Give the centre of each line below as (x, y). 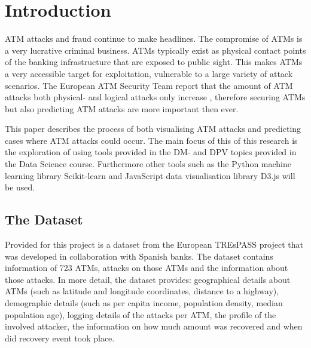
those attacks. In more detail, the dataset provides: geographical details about (148, 279)
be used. (20, 187)
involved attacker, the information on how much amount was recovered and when (154, 326)
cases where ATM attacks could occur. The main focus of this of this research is (151, 140)
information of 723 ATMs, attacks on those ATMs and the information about (147, 268)
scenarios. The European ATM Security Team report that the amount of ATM (149, 85)
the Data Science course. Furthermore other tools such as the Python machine (148, 164)
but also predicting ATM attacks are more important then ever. (122, 108)
